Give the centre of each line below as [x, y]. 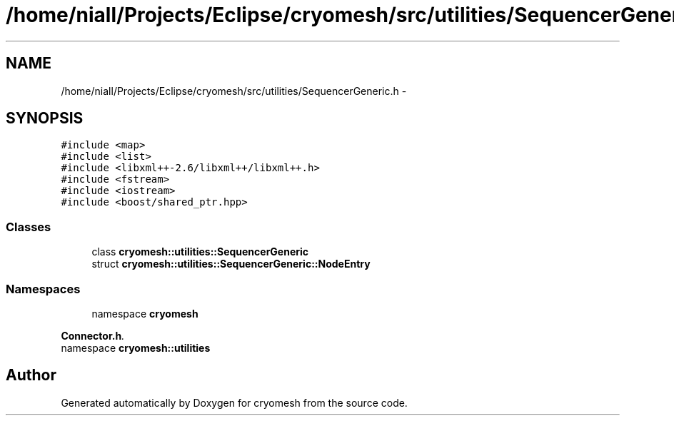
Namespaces [43, 289]
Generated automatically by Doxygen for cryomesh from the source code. [234, 402]
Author [31, 375]
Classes [29, 227]
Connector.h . [93, 335]
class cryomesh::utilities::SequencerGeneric [200, 252]
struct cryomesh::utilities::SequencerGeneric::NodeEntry [231, 264]
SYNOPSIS [45, 118]
